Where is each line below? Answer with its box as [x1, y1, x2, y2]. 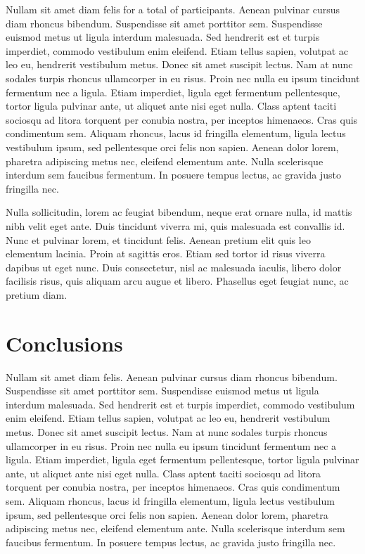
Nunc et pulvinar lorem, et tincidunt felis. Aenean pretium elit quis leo [6, 232, 311, 247]
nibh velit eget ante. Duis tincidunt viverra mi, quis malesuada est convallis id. [6, 218, 345, 233]
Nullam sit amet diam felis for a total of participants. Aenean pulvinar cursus [6, 2, 340, 16]
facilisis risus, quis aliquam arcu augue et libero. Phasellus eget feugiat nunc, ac [6, 273, 349, 288]
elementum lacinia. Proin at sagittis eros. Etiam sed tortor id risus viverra [6, 246, 326, 261]
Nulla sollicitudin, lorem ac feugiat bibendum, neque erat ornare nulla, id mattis [6, 205, 352, 219]
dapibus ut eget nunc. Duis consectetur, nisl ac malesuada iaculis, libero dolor [6, 259, 342, 274]
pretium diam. [6, 287, 68, 302]
